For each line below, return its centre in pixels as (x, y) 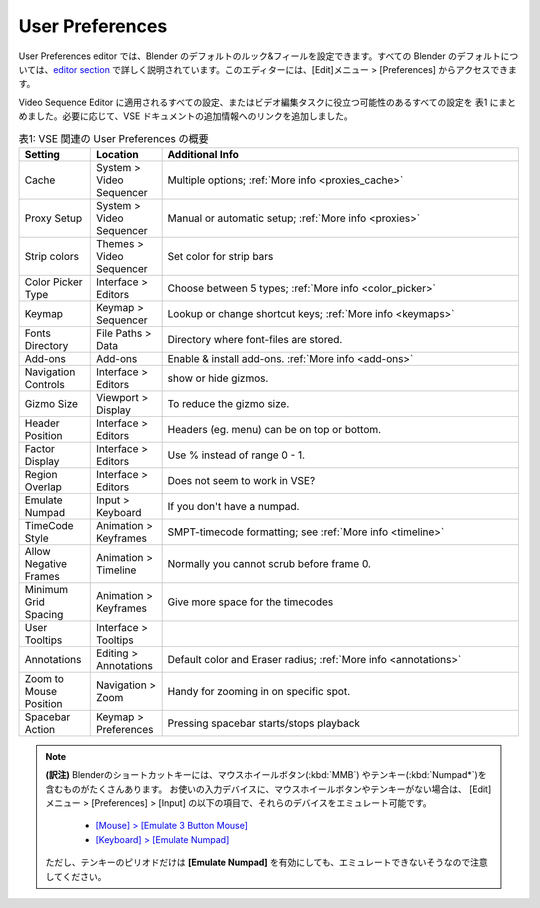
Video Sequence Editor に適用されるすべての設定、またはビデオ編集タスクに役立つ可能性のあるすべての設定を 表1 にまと (267, 102)
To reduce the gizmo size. (228, 403)
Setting (42, 154)
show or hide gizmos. (218, 378)
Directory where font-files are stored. (255, 339)
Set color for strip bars (220, 256)
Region (41, 474)
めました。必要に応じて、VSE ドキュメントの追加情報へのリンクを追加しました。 (186, 116)
